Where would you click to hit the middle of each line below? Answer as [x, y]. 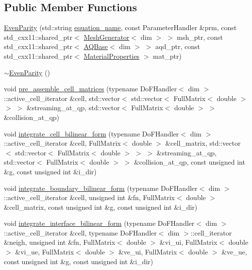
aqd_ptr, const [178, 46]
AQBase [96, 46]
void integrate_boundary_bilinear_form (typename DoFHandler [101, 188]
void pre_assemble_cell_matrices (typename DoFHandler [91, 89]
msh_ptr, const [200, 37]
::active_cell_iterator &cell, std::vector [62, 98]
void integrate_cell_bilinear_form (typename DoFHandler [92, 133]
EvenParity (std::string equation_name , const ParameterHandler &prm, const [120, 27]
